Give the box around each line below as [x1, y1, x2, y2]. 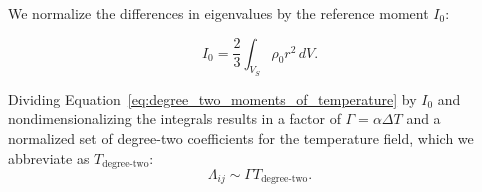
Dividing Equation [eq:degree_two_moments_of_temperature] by [8, 88, 417, 109]
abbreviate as [8, 147, 90, 168]
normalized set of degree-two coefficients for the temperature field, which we [8, 127, 474, 148]
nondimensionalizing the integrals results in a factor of [8, 108, 341, 129]
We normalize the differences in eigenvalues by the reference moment [8, 3, 429, 23]
